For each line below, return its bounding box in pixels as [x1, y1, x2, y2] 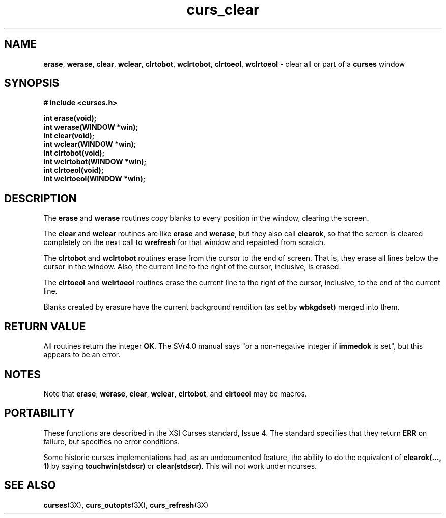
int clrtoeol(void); [43, 166, 104, 175]
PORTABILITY [4, 407, 75, 420]
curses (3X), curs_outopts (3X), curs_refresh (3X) [43, 500, 209, 509]
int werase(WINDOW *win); [43, 123, 138, 132]
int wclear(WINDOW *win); [43, 140, 136, 149]
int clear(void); [43, 131, 95, 140]
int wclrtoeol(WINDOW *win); [43, 174, 146, 184]
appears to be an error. [43, 350, 121, 359]
